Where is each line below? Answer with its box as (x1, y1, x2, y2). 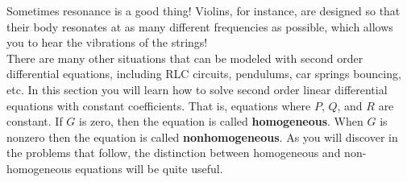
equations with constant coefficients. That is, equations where (6, 97, 311, 114)
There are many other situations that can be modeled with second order (6, 49, 363, 66)
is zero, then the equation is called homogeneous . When (79, 113, 363, 130)
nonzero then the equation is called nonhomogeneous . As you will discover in (6, 128, 398, 145)
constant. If (6, 113, 63, 130)
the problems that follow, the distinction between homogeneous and (6, 144, 341, 161)
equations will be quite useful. (75, 159, 223, 176)
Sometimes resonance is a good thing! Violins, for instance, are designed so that (6, 2, 401, 19)
